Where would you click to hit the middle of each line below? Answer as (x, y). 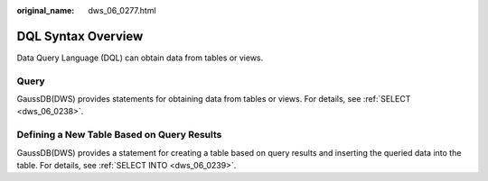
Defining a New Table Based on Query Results (119, 135)
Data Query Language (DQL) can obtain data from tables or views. (140, 58)
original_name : (46, 10)
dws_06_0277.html (122, 10)
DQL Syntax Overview (80, 36)
